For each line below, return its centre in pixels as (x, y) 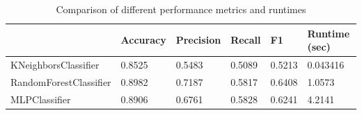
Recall (246, 40)
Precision (198, 40)
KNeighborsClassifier (55, 65)
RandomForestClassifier (61, 81)
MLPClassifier (41, 99)
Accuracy (143, 40)
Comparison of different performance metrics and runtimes (181, 9)
